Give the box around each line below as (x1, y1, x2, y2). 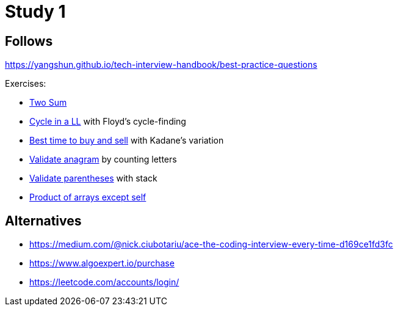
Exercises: (5, 78, 46, 89)
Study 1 (5, 1, 66, 22)
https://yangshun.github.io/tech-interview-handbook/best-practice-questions (5, 59, 317, 70)
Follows (5, 33, 53, 49)
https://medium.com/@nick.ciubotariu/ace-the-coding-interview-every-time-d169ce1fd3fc (29, 239, 393, 250)
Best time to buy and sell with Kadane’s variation (29, 135, 224, 146)
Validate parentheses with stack (29, 173, 157, 184)
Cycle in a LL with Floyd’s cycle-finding (29, 116, 186, 127)
